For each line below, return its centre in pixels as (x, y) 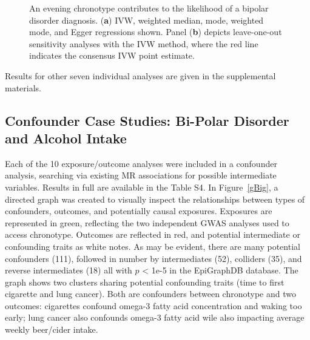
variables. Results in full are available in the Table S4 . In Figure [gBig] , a (142, 187)
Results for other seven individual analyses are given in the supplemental (140, 75)
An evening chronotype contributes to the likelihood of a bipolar (149, 8)
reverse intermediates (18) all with (69, 270)
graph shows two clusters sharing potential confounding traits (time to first (145, 282)
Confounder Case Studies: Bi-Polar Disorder (147, 120)
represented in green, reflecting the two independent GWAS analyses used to (147, 222)
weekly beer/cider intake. (52, 329)
